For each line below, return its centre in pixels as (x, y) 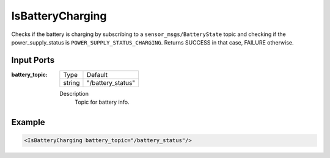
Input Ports (33, 60)
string (71, 82)
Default (97, 74)
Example (28, 122)
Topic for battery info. (102, 102)
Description (74, 93)
